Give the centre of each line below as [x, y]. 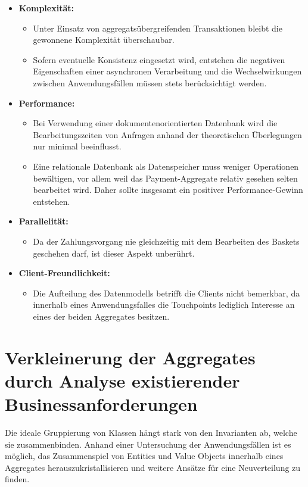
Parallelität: [43, 221]
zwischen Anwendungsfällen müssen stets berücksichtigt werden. [150, 82]
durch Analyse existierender [122, 380]
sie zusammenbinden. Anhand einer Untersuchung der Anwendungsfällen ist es [148, 444]
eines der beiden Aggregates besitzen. [101, 316]
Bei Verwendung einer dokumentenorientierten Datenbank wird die [155, 123]
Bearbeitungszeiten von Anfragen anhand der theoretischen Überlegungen [167, 134]
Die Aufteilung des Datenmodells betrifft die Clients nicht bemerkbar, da [167, 293]
